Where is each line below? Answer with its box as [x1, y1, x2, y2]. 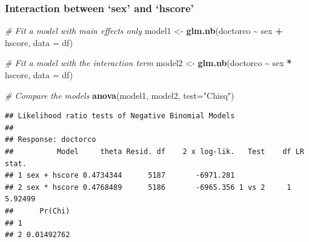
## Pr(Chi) [5, 206, 70, 215]
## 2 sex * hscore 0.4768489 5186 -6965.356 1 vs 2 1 [5, 183, 291, 192]
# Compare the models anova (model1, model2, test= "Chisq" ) [5, 89, 234, 101]
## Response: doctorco [5, 135, 96, 144]
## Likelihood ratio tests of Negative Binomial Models [5, 112, 235, 121]
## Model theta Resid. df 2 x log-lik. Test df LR [5, 147, 304, 156]
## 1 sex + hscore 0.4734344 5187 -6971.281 [5, 171, 235, 180]
